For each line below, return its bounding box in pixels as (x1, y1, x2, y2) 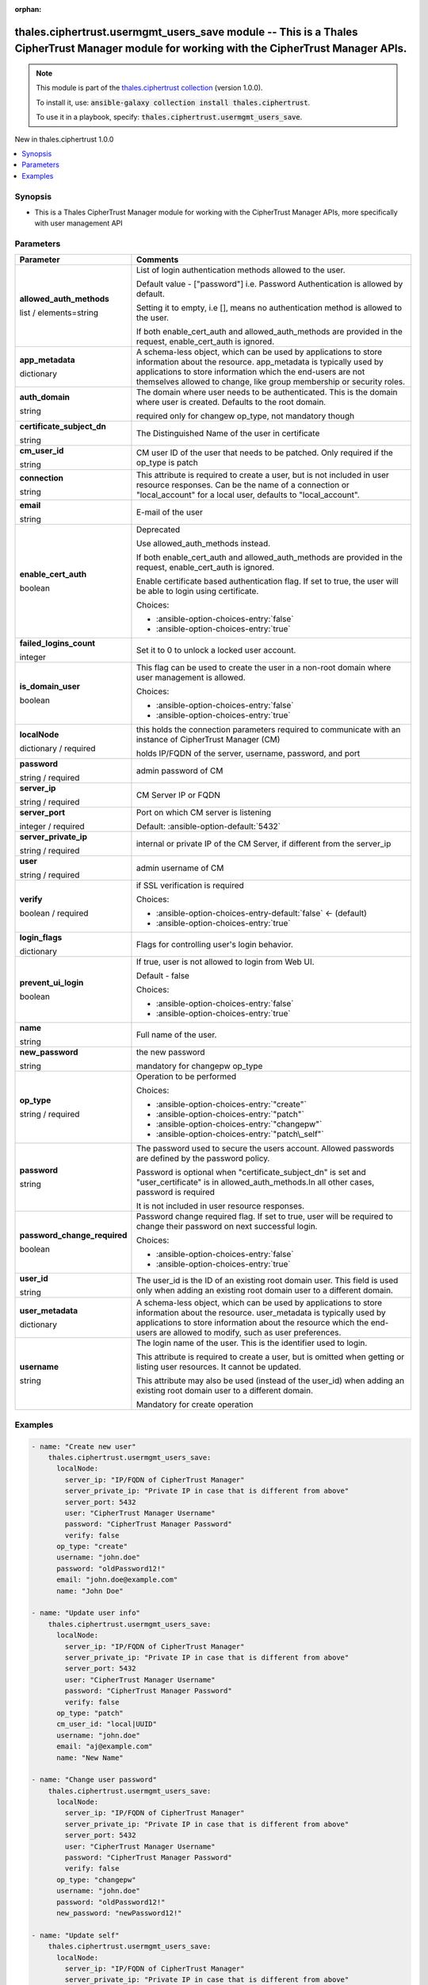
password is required (136, 1187, 216, 1198)
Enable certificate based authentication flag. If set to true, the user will (136, 576, 399, 587)
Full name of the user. (136, 1029, 217, 1040)
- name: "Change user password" (31, 1775, 158, 1784)
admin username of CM (136, 862, 224, 873)
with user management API (34, 218, 123, 228)
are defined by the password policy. (136, 1153, 270, 1164)
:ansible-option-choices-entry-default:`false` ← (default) (155, 908, 368, 919)
